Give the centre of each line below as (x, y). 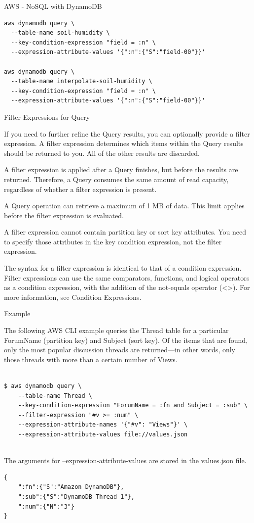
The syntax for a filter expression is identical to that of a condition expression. (123, 268)
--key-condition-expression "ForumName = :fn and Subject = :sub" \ (133, 405)
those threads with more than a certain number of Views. (91, 359)
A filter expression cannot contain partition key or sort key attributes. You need (125, 232)
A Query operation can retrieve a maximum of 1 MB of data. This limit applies (124, 206)
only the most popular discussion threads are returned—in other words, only (120, 350)
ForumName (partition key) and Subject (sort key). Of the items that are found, (126, 340)
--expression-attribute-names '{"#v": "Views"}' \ (103, 425)
